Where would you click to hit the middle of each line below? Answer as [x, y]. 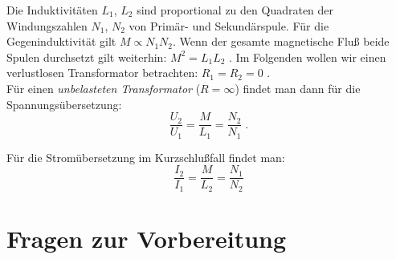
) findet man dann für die [298, 88]
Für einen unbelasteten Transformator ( [104, 88]
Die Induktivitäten [52, 10]
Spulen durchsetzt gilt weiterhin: [87, 57]
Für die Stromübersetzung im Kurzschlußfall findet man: [146, 157]
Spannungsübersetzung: [64, 104]
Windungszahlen [47, 25]
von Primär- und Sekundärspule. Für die [229, 25]
